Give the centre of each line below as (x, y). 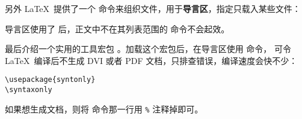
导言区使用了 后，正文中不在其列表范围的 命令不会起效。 (117, 28)
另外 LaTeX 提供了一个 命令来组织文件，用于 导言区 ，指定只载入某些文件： (153, 8)
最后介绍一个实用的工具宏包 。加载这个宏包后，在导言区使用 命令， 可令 (148, 49)
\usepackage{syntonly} (50, 80)
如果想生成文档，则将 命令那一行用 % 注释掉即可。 (104, 109)
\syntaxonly (29, 90)
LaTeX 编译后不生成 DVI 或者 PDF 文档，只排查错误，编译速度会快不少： (151, 60)
